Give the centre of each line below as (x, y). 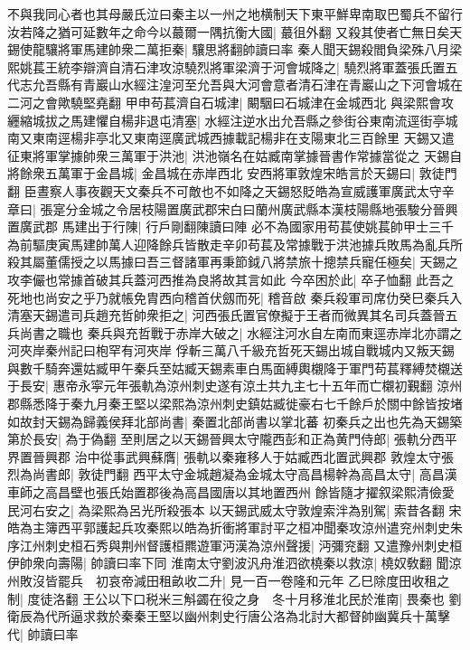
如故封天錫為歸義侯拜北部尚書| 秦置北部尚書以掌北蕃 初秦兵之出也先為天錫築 (235, 421)
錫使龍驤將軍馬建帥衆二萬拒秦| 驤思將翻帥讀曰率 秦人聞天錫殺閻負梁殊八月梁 (235, 49)
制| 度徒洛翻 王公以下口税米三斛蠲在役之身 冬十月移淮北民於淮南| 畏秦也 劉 (235, 598)
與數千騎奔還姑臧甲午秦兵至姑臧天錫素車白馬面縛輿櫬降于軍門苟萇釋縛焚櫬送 (235, 367)
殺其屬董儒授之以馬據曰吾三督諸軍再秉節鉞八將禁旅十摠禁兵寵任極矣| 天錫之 (233, 262)
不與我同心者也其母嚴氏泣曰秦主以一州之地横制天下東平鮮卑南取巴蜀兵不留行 (235, 14)
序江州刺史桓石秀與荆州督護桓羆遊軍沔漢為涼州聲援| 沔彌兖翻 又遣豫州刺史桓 (235, 545)
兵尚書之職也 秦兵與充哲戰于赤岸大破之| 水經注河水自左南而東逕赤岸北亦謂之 (235, 332)
